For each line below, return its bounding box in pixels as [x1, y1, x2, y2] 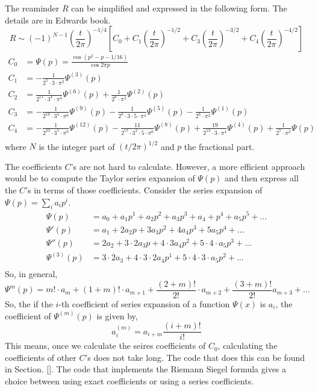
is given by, [96, 309, 138, 322]
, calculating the [217, 339, 278, 352]
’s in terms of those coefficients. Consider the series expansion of [25, 184, 263, 196]
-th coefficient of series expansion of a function [58, 297, 230, 310]
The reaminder [5, 2, 60, 14]
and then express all [225, 172, 299, 184]
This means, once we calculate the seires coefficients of [5, 339, 206, 352]
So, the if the [5, 297, 53, 310]
